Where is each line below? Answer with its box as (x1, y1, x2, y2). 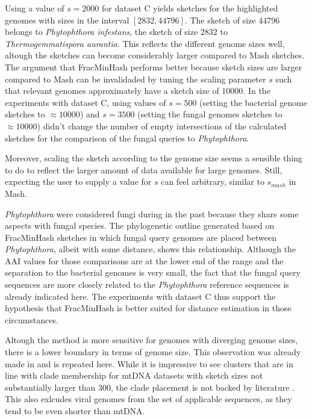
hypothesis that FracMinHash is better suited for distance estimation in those (5, 302, 292, 314)
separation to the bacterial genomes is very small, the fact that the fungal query (5, 266, 301, 279)
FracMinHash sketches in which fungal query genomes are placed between (5, 231, 276, 243)
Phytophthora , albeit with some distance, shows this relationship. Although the (5, 243, 296, 255)
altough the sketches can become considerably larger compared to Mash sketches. (5, 49, 305, 61)
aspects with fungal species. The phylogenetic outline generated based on (5, 219, 275, 232)
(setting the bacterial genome (199, 96, 308, 108)
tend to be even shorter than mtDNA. (5, 405, 145, 417)
